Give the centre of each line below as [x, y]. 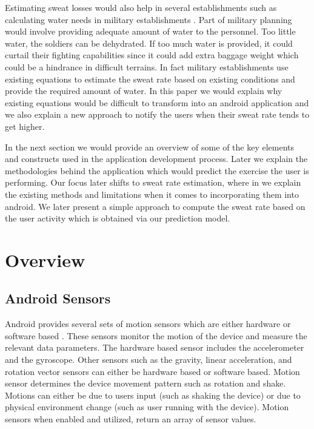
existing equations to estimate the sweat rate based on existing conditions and [150, 79]
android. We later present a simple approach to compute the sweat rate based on [155, 206]
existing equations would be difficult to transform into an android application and [157, 102]
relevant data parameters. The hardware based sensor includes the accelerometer [155, 347]
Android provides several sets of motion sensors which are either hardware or [148, 324]
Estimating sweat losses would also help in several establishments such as [141, 7]
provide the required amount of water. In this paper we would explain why [144, 91]
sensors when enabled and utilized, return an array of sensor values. [131, 419]
